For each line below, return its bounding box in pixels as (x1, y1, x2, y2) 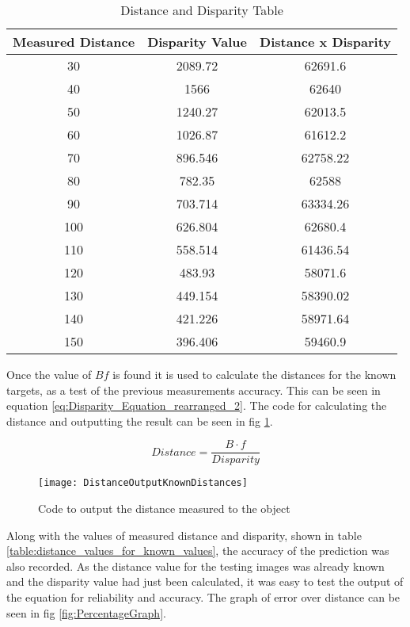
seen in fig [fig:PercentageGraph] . (6, 604, 166, 621)
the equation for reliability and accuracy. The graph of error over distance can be (6, 589, 401, 606)
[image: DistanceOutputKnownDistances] (38, 477, 248, 489)
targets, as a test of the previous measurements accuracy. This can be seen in (6, 381, 381, 398)
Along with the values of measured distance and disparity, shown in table (6, 526, 362, 543)
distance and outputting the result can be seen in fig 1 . (6, 412, 273, 429)
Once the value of (6, 366, 92, 382)
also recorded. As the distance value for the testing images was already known (6, 557, 385, 574)
